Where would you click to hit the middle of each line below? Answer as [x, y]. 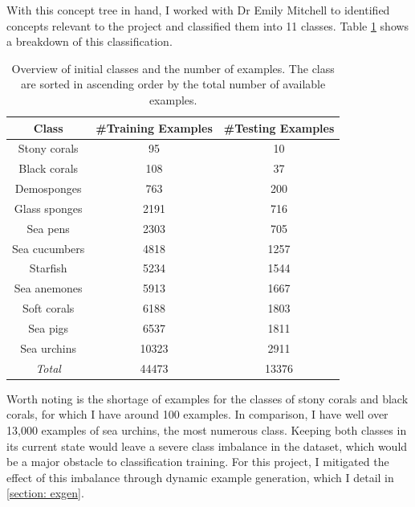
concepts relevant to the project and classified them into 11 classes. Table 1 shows [208, 25]
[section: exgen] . [45, 493]
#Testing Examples [279, 127]
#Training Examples [154, 127]
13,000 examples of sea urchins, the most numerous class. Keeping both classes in [207, 429]
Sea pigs [49, 328]
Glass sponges [48, 208]
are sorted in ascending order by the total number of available [173, 84]
